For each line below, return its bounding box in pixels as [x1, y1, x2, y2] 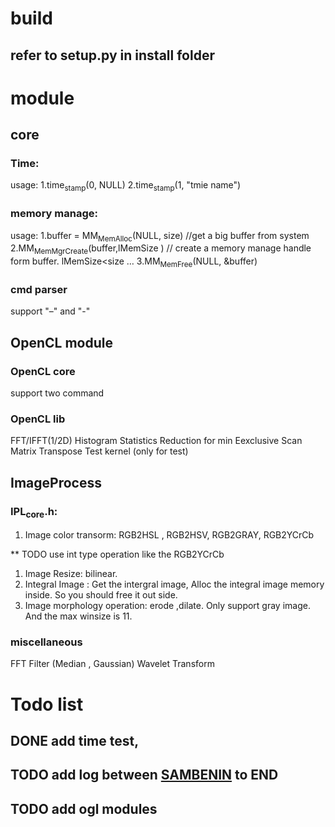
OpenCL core [10, 364, 76, 378]
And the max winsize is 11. [24, 610, 133, 622]
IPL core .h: [10, 504, 58, 520]
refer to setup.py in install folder [10, 47, 215, 64]
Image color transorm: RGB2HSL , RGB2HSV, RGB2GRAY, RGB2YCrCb [24, 529, 315, 541]
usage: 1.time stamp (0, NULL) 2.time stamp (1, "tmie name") [10, 179, 242, 194]
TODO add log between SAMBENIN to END [10, 767, 279, 784]
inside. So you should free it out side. [24, 589, 178, 601]
